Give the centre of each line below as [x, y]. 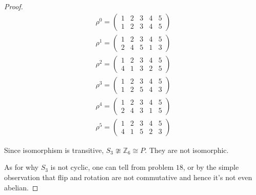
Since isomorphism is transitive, [54, 150]
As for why [22, 167]
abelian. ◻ [21, 187]
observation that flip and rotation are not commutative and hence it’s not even [128, 177]
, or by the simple [211, 167]
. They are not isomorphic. [187, 150]
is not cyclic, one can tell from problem [112, 167]
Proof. [14, 6]
